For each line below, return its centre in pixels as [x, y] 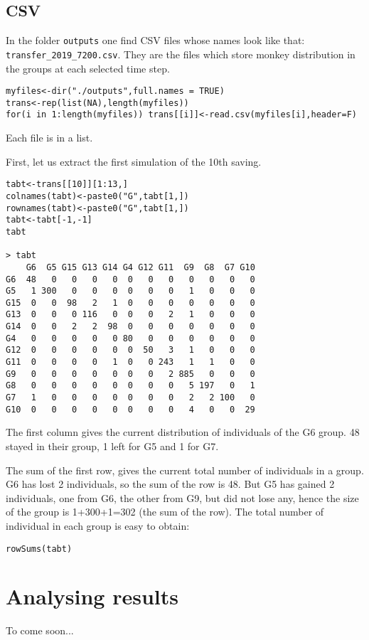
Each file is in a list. [49, 138]
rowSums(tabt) [39, 549]
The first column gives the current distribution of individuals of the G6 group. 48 [183, 432]
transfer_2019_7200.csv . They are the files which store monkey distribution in [181, 54]
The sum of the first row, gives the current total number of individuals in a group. [185, 470]
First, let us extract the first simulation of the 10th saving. [134, 161]
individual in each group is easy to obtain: [98, 525]
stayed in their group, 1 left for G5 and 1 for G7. [112, 446]
